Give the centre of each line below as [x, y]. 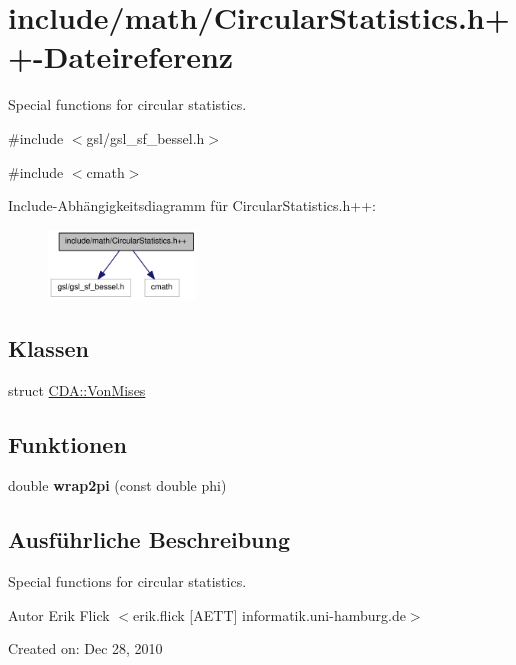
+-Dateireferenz [121, 56]
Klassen [48, 347]
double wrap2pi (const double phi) [117, 485]
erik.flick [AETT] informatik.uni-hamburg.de [269, 614]
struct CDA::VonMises [77, 389]
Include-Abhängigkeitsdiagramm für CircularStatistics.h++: [192, 205]
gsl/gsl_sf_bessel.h [145, 137]
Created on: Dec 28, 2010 [85, 648]
